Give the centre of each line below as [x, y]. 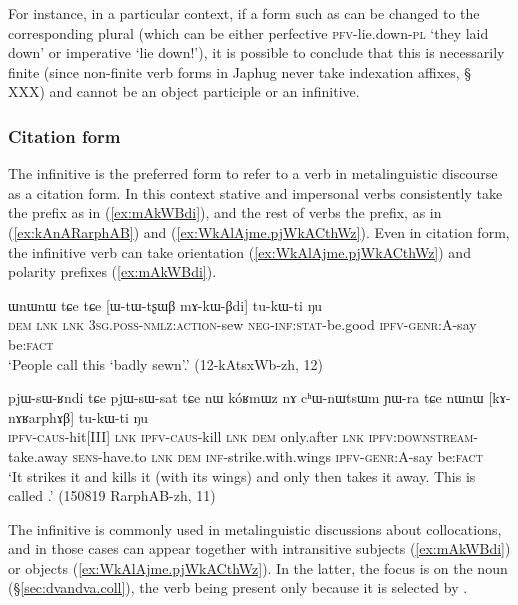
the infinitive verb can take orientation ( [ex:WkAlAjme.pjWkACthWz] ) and [239, 251]
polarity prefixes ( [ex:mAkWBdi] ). [112, 271]
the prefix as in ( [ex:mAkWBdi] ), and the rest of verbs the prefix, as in [225, 212]
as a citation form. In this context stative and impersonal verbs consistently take [255, 192]
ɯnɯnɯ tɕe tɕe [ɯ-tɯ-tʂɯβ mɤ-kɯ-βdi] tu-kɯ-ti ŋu [165, 304]
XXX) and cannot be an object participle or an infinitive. [184, 91]
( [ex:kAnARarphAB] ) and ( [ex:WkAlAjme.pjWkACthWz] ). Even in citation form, [259, 231]
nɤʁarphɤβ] [41, 416]
